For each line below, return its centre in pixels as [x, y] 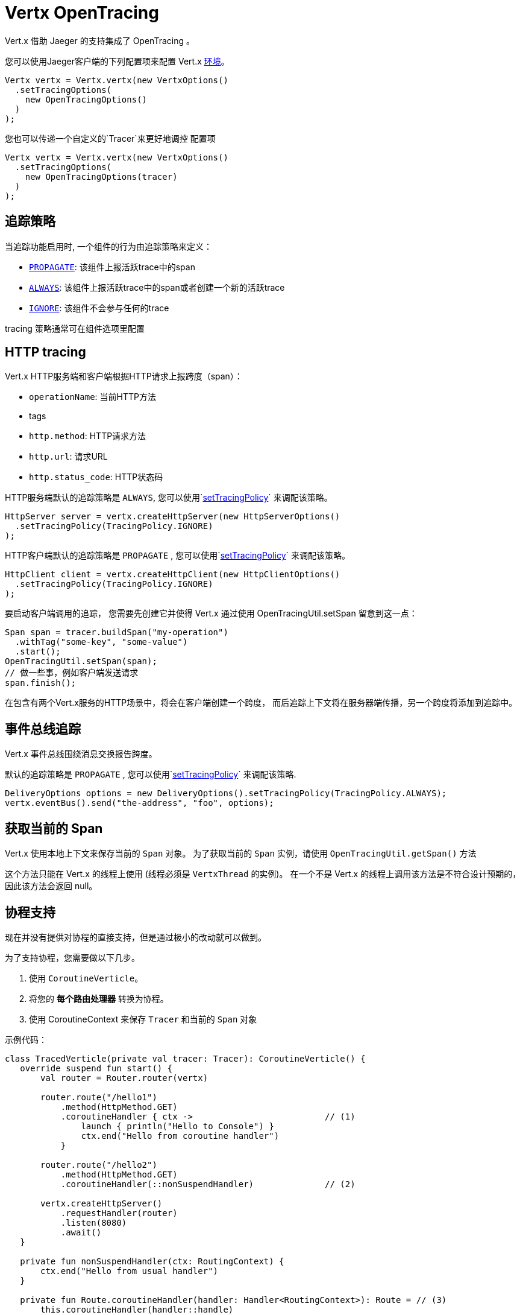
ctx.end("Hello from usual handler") [130, 1271]
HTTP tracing [45, 352]
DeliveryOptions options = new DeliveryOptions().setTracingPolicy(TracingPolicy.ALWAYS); [226, 794]
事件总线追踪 [43, 729]
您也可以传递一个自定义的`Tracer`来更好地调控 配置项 [110, 138]
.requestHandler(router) [119, 1213]
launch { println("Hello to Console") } [177, 1126]
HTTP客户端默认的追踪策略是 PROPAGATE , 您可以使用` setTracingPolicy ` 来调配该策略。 [178, 556]
